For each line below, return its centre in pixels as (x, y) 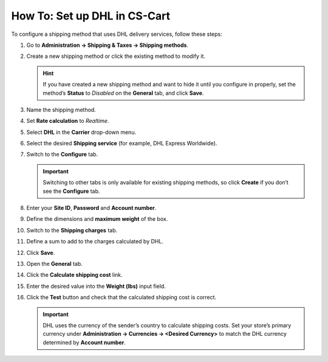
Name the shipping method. (61, 110)
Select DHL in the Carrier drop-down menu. (81, 132)
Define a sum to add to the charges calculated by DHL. (95, 242)
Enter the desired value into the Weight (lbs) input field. (96, 286)
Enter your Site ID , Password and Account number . (91, 208)
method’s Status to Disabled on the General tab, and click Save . (123, 93)
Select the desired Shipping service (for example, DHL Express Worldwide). (122, 144)
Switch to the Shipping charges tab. (72, 230)
